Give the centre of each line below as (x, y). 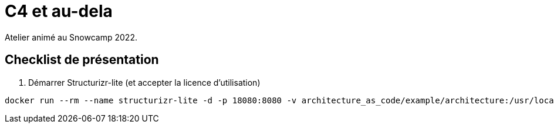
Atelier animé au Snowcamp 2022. (71, 37)
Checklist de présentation (82, 60)
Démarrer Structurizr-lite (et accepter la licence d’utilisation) (144, 82)
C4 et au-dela (59, 11)
